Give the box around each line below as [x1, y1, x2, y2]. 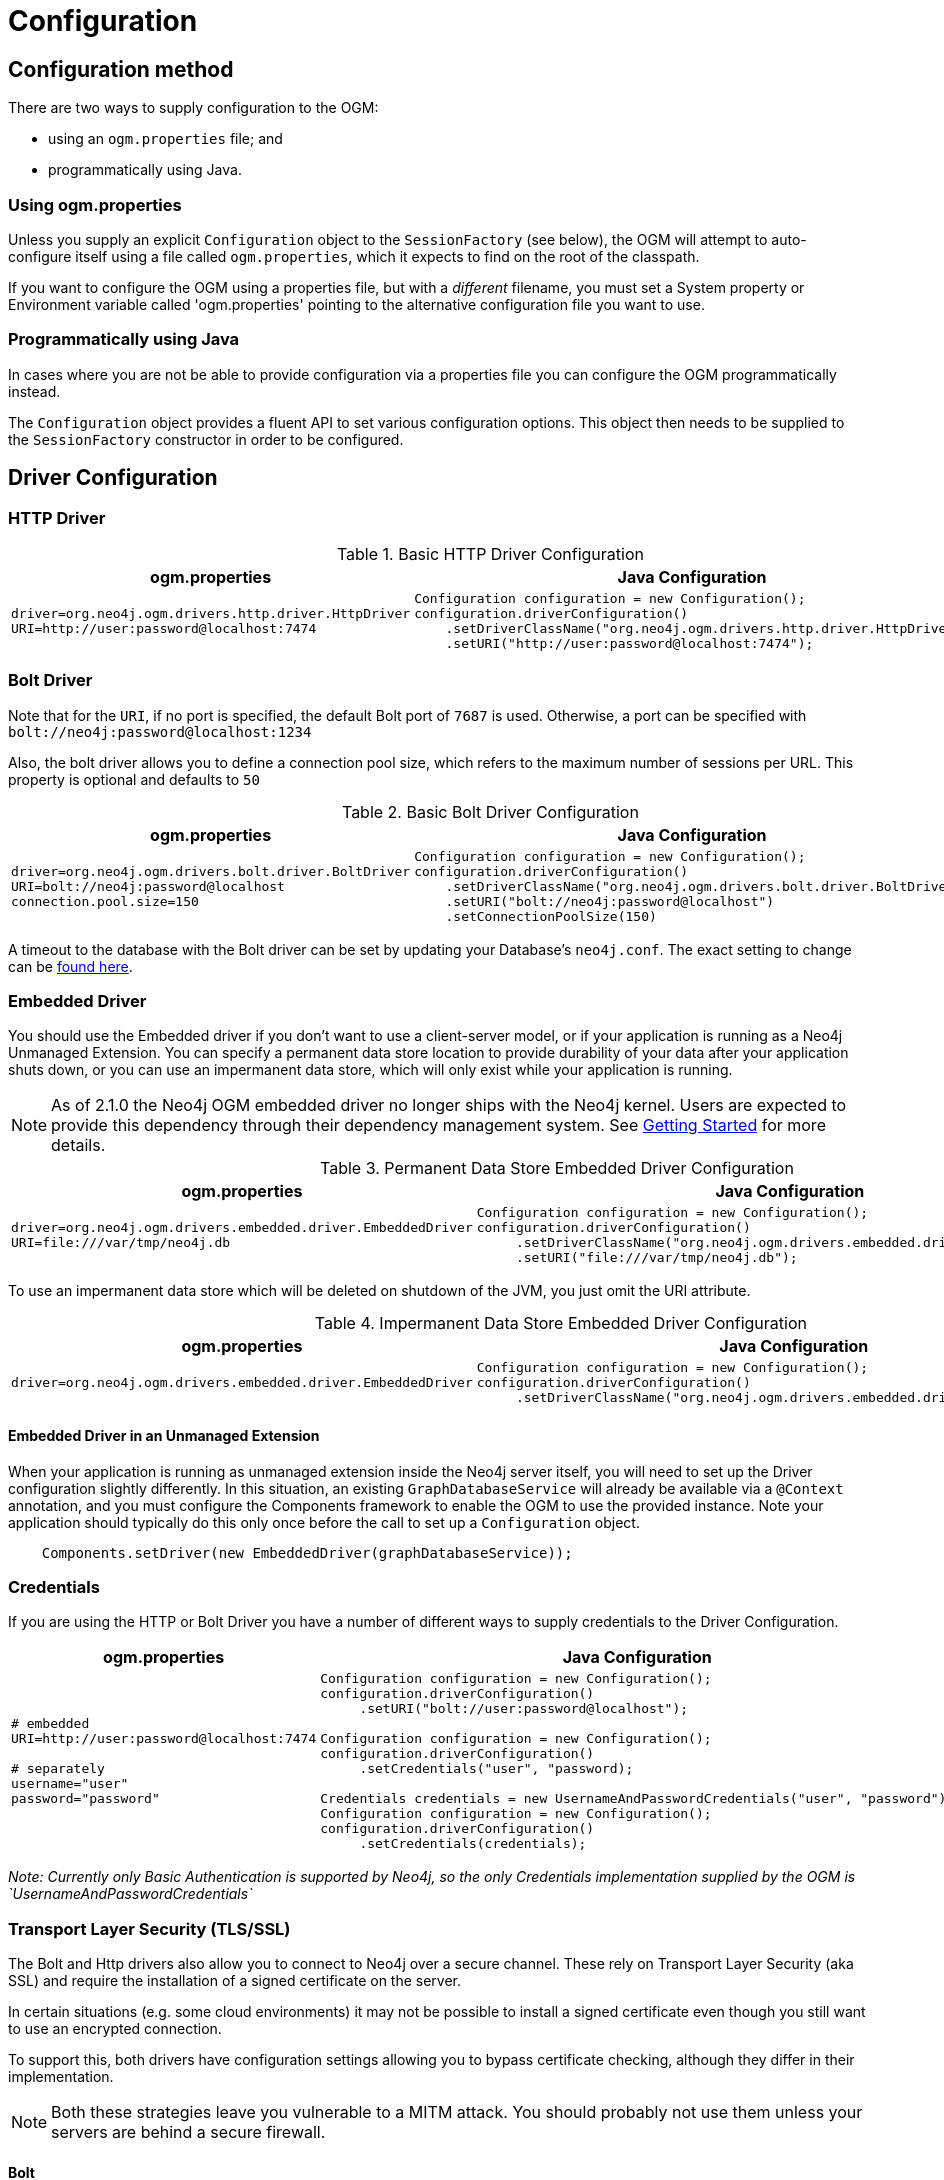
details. [51, 1135, 106, 1156]
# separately [11, 1761, 105, 1777]
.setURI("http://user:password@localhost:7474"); [445, 635, 814, 651]
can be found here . [8, 957, 133, 975]
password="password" [11, 1791, 160, 1807]
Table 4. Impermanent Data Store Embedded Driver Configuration [314, 1313, 807, 1334]
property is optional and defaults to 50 [8, 770, 260, 788]
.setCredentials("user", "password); [359, 1761, 634, 1777]
